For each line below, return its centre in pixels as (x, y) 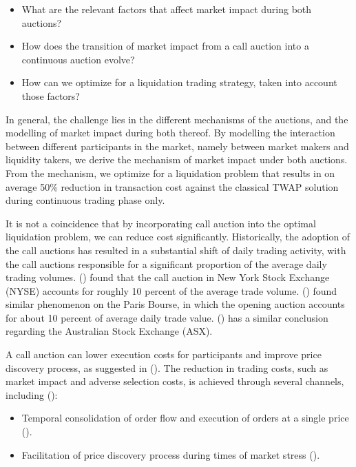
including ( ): (32, 394)
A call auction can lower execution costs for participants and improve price (164, 354)
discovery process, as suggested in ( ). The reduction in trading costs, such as (167, 367)
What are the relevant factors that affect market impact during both (167, 9)
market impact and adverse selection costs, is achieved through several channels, (175, 381)
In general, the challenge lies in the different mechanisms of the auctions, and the (177, 119)
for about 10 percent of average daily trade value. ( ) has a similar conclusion (167, 317)
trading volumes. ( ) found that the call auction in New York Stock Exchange (168, 277)
